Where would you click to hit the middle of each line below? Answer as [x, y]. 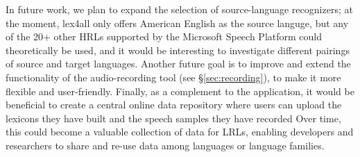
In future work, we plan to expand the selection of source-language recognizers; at [179, 9]
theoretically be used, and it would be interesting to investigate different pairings [178, 50]
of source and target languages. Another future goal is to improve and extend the [178, 64]
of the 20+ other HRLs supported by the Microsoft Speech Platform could [164, 36]
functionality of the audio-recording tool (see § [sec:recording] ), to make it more [173, 77]
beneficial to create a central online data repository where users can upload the [174, 105]
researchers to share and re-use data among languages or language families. [165, 145]
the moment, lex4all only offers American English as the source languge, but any [177, 23]
